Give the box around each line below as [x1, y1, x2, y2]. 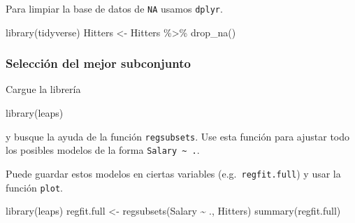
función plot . [6, 180, 63, 194]
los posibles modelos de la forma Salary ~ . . [6, 143, 200, 157]
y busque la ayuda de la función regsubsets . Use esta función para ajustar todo [6, 129, 350, 143]
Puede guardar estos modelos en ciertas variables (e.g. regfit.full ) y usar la [6, 166, 341, 180]
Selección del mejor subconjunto [6, 55, 191, 72]
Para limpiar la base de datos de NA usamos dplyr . [6, 1, 223, 15]
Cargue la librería [6, 82, 81, 96]
